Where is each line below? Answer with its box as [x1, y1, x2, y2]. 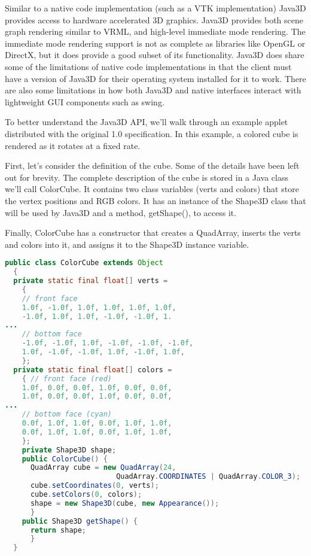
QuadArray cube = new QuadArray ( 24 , [30, 463, 176, 472]
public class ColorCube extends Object [5, 259, 163, 268]
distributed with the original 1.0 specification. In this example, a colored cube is [5, 127, 298, 139]
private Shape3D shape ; [22, 445, 117, 454]
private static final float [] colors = [13, 365, 172, 374]
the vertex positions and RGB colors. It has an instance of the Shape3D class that [5, 194, 306, 206]
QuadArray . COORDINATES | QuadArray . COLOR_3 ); [116, 472, 301, 481]
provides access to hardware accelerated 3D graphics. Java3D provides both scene [5, 13, 303, 26]
